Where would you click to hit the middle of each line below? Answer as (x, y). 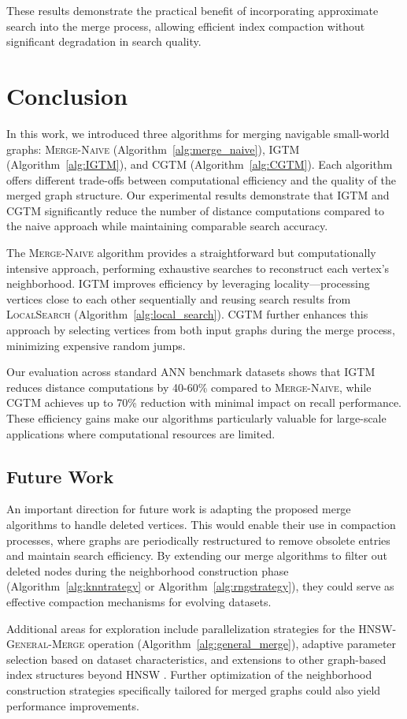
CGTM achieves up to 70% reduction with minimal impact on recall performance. (204, 402)
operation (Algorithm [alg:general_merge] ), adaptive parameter (242, 644)
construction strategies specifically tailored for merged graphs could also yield (194, 689)
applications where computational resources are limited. (141, 433)
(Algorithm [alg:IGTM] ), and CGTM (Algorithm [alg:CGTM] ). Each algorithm (200, 164)
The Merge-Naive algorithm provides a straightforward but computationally (191, 253)
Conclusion (67, 95)
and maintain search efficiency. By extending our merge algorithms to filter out (197, 555)
